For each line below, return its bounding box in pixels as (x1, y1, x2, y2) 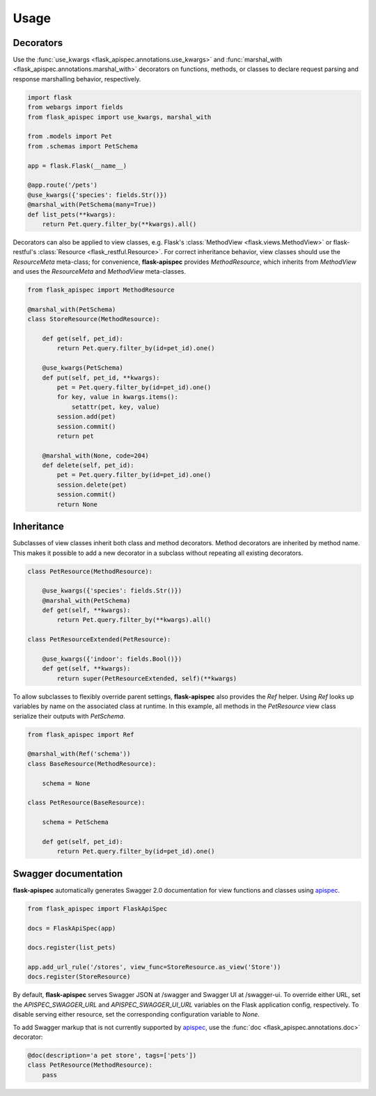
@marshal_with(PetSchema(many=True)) (27, 201, 157, 209)
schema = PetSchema (42, 818, 109, 827)
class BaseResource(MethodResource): (27, 760, 157, 767)
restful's (13, 248, 37, 256)
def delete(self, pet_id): (42, 462, 135, 469)
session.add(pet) (56, 413, 116, 421)
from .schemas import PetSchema (27, 142, 139, 150)
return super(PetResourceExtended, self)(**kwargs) (56, 674, 237, 682)
